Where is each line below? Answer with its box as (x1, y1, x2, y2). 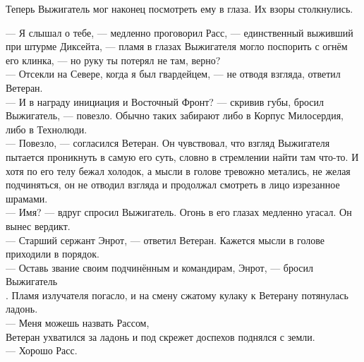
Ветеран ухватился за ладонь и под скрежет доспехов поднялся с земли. (6, 329, 315, 344)
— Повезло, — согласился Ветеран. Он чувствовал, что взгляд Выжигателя (6, 135, 330, 150)
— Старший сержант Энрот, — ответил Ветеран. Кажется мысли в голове (6, 232, 324, 247)
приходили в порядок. (6, 246, 99, 261)
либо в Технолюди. (6, 121, 87, 136)
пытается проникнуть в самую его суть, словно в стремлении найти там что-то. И (6, 149, 359, 164)
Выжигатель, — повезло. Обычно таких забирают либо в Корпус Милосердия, (6, 108, 344, 123)
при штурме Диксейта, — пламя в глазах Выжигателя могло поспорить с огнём (6, 39, 348, 54)
